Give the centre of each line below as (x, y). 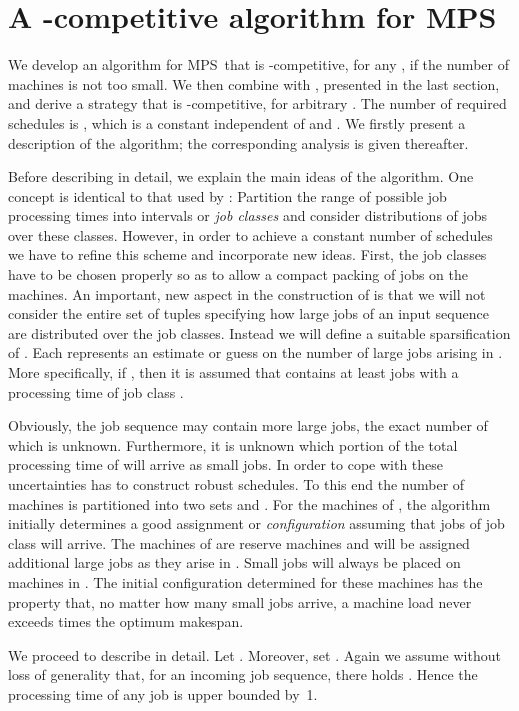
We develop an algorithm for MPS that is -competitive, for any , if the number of (258, 64)
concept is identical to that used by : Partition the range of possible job (227, 195)
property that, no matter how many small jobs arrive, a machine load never (240, 601)
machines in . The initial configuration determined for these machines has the (245, 581)
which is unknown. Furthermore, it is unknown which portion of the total (233, 444)
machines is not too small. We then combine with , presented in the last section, (254, 83)
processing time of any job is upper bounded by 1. (163, 693)
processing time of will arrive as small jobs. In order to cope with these (226, 464)
